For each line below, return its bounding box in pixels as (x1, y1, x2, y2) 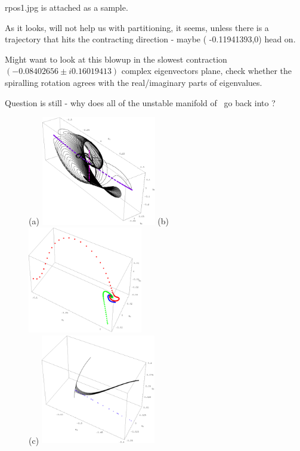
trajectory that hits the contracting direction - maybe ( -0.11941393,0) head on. (5, 33, 296, 45)
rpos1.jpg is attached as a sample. (5, 1, 128, 13)
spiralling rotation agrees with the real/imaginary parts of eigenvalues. (5, 76, 262, 88)
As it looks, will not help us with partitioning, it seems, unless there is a (5, 21, 269, 33)
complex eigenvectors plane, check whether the (121, 64, 292, 77)
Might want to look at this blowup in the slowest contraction (5, 52, 227, 65)
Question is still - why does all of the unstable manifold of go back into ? (5, 96, 276, 109)
